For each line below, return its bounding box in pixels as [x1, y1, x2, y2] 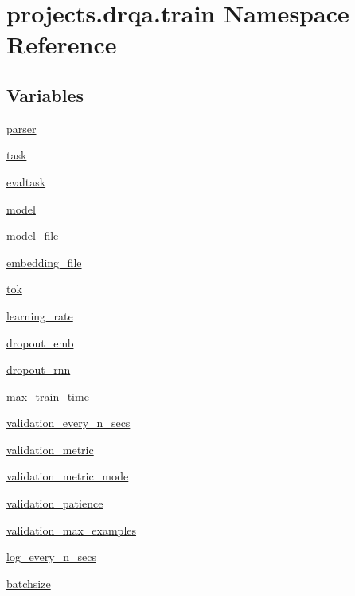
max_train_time [6, 387, 89, 404]
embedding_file [6, 253, 82, 270]
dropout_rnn [6, 361, 71, 378]
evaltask [6, 173, 46, 190]
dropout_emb [6, 334, 74, 351]
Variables [6, 82, 84, 107]
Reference [6, 28, 117, 61]
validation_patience [6, 495, 103, 512]
